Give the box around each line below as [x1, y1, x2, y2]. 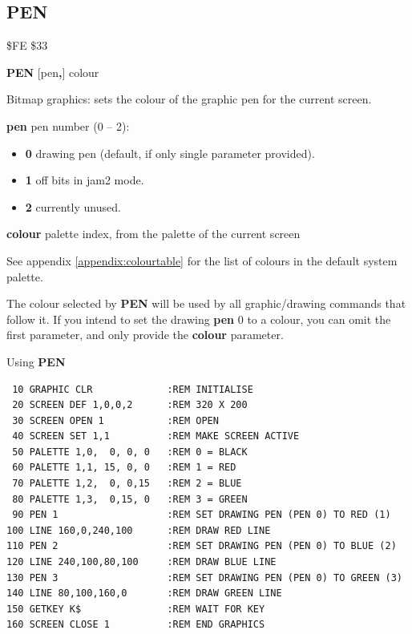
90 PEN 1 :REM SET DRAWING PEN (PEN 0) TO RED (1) [12, 509, 391, 521]
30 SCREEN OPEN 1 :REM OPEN [12, 414, 219, 426]
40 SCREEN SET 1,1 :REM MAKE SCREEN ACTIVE [12, 430, 300, 442]
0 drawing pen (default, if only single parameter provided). [25, 144, 315, 161]
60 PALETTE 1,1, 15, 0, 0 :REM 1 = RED [12, 462, 236, 474]
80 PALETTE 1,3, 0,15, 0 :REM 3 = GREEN [12, 493, 248, 505]
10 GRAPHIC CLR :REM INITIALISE [12, 383, 253, 395]
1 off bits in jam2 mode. [25, 172, 144, 188]
